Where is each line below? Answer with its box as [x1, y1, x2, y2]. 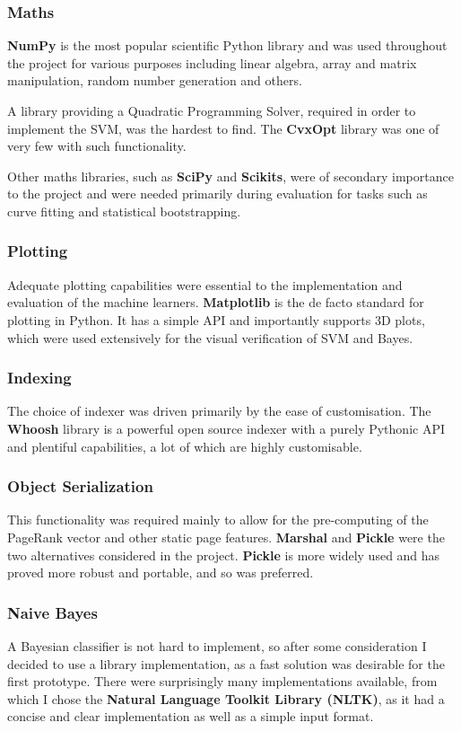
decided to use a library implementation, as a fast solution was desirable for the [7, 654, 445, 673]
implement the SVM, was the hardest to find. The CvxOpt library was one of [7, 119, 439, 137]
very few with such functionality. [7, 137, 187, 155]
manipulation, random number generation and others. [7, 71, 302, 90]
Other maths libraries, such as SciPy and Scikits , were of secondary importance [7, 166, 454, 185]
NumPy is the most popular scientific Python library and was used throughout [7, 36, 448, 55]
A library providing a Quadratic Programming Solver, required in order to [7, 101, 416, 119]
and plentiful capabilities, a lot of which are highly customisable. [7, 436, 362, 455]
